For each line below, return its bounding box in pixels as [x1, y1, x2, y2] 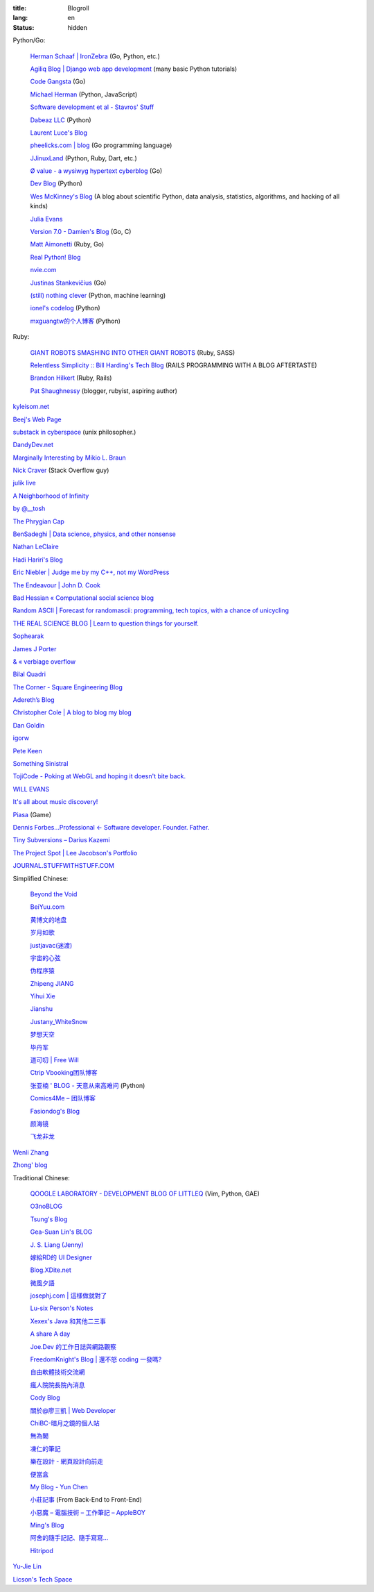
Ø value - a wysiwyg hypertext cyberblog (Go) [30, 167, 163, 175]
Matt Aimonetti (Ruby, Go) [30, 240, 105, 249]
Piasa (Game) [12, 810, 52, 819]
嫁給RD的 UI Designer [30, 1253, 93, 1262]
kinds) [30, 202, 48, 210]
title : [12, 4, 27, 12]
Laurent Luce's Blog [30, 128, 88, 137]
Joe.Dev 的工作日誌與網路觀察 [30, 1342, 117, 1350]
